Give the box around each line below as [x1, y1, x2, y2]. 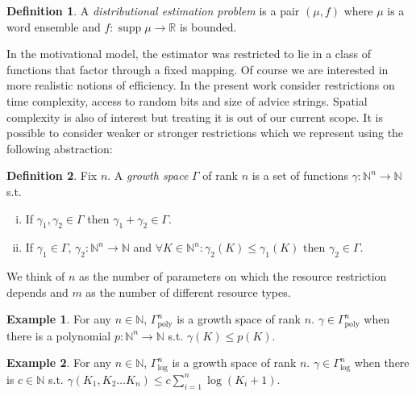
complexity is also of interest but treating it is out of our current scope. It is [6, 108, 383, 125]
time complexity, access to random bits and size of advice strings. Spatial [6, 92, 368, 109]
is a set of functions [252, 167, 348, 184]
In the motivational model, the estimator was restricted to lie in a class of [6, 45, 371, 62]
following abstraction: [6, 140, 113, 156]
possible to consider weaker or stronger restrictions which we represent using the [6, 124, 404, 141]
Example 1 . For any [6, 311, 111, 327]
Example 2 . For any [6, 354, 111, 371]
